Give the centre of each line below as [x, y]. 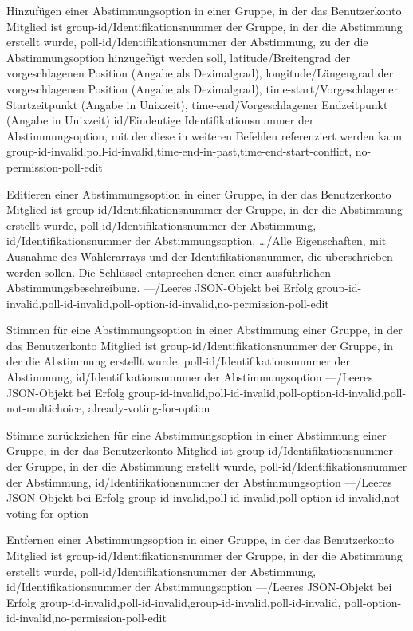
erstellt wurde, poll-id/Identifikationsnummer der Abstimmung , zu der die [187, 42]
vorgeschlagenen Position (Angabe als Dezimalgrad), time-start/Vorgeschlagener [202, 88]
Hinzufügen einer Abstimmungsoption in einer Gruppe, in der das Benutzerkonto [204, 10]
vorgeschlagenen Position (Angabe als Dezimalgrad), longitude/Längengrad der [200, 73]
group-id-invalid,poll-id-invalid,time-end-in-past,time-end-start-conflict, [179, 151]
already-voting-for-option [149, 408]
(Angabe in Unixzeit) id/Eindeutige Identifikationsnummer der [160, 120]
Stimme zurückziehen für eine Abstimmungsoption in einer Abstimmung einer [197, 434]
